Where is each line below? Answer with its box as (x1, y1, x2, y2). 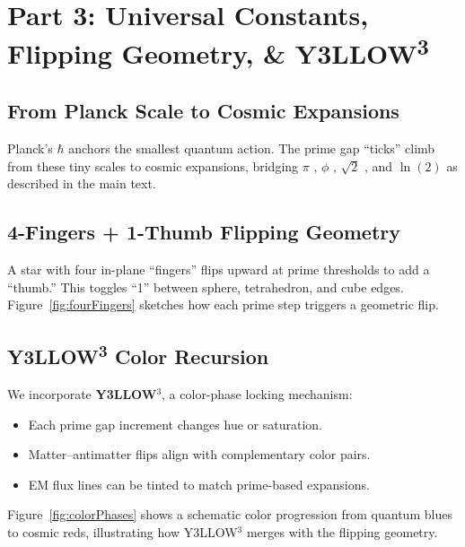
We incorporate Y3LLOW (7, 385, 157, 404)
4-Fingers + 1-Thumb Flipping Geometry (7, 218, 400, 246)
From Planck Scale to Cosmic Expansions (7, 97, 399, 125)
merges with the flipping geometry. (246, 523, 438, 542)
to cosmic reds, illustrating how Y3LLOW (7, 523, 238, 542)
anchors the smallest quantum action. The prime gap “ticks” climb (68, 139, 435, 158)
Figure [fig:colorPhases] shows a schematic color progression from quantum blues (7, 505, 452, 524)
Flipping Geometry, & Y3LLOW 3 (7, 31, 430, 72)
